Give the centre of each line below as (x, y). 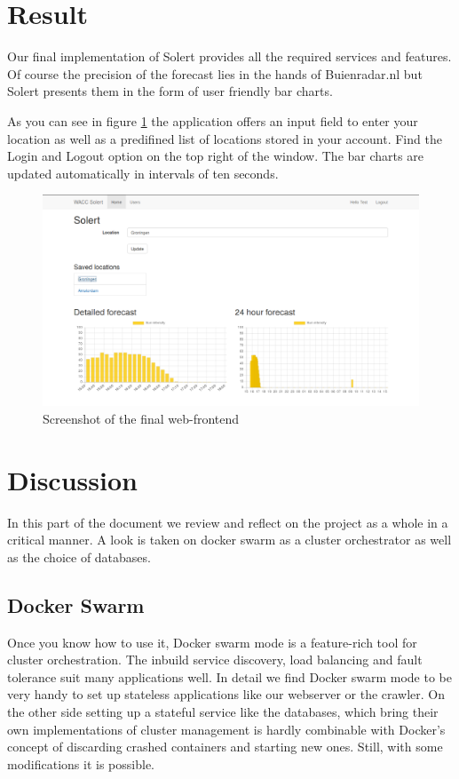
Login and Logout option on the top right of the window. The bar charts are (215, 156)
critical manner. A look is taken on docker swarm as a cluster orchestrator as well (229, 540)
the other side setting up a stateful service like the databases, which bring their (223, 712)
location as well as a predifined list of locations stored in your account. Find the (225, 138)
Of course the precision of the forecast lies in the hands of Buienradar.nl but (215, 73)
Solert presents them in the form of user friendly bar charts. (170, 91)
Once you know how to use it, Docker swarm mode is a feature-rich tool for (212, 642)
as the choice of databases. (79, 556)
